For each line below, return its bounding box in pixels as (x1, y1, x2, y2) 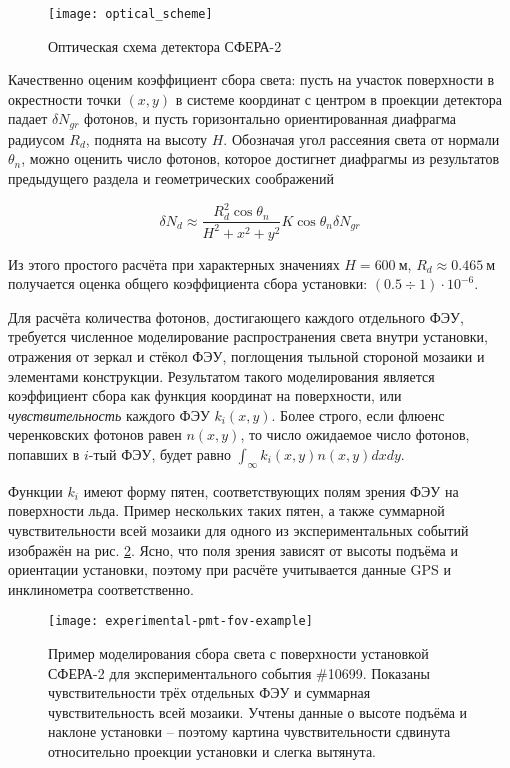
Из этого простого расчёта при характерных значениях (8, 253, 340, 274)
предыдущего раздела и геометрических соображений (8, 168, 334, 189)
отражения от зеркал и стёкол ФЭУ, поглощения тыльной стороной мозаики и (8, 345, 485, 366)
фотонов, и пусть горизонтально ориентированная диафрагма (84, 108, 456, 129)
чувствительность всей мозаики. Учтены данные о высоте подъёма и (48, 701, 468, 722)
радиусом (8, 128, 65, 149)
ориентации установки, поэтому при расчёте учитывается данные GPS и (8, 559, 451, 580)
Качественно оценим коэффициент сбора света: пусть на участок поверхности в (8, 69, 495, 90)
